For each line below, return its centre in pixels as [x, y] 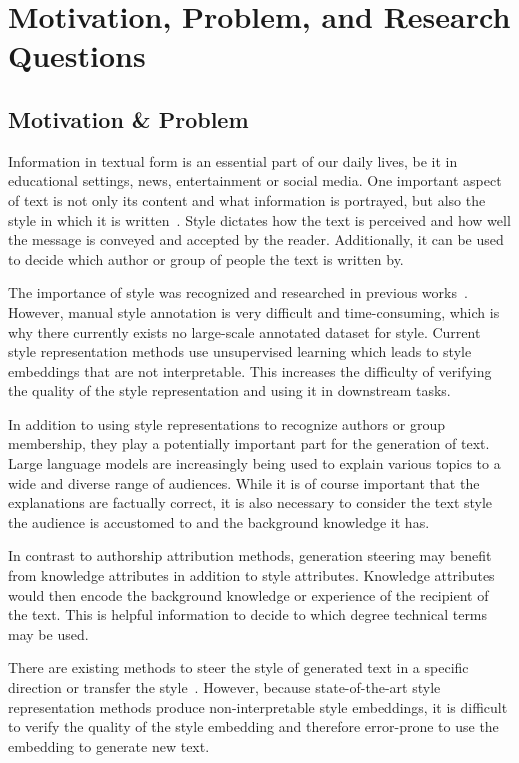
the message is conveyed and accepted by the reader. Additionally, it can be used [256, 239]
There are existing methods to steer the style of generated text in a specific [238, 667]
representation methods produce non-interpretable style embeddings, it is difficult [258, 706]
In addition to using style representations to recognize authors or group [226, 423]
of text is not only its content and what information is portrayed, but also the [247, 199]
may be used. [48, 633]
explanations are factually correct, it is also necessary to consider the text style [250, 502]
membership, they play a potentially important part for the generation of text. [249, 443]
